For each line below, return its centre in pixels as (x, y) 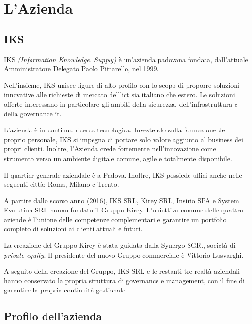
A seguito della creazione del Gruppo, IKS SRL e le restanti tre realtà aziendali (122, 271)
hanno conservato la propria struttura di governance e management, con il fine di (125, 280)
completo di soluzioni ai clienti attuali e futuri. (73, 229)
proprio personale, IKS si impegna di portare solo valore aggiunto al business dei (124, 139)
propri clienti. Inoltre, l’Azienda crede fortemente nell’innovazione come (110, 149)
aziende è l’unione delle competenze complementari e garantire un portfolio (115, 219)
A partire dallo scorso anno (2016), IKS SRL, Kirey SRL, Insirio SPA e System (122, 200)
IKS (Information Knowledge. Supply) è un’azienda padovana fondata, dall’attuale (126, 59)
